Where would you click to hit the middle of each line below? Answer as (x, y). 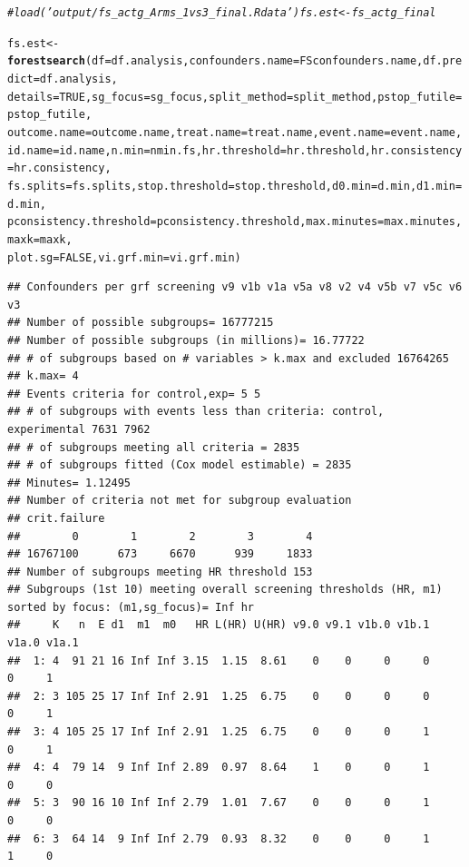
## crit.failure (56, 518)
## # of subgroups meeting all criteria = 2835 (154, 447)
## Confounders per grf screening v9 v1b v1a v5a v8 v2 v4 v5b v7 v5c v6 (235, 287)
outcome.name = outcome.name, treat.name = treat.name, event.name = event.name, (235, 132)
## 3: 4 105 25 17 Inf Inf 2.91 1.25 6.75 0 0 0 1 (219, 732)
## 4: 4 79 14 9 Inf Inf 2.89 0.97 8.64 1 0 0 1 (219, 768)
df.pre (443, 61)
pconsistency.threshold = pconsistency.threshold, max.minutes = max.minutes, (235, 222)
